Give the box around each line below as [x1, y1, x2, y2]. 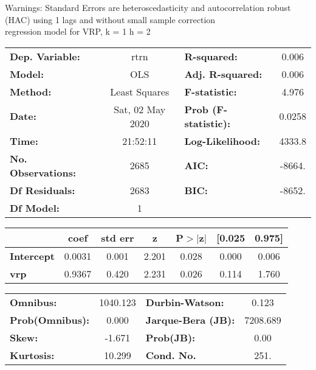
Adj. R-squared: [184, 66, 263, 81]
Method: [10, 84, 52, 99]
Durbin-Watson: [145, 295, 224, 309]
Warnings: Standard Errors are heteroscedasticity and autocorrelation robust [5, 1, 291, 13]
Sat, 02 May [114, 102, 166, 116]
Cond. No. [145, 347, 196, 362]
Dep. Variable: [10, 49, 80, 63]
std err [101, 230, 134, 245]
